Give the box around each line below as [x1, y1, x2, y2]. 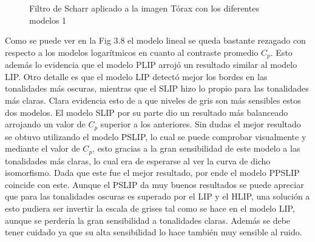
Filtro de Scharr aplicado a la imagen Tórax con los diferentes [29, 2, 259, 14]
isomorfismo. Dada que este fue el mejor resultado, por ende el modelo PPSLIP [5, 166, 300, 179]
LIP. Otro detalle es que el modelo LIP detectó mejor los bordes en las [5, 70, 268, 82]
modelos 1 [29, 13, 67, 26]
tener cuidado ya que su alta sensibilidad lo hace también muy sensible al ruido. [5, 226, 302, 238]
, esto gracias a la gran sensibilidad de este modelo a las [92, 142, 300, 155]
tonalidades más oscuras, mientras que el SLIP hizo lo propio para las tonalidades [5, 82, 309, 95]
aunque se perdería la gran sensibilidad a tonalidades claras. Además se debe [5, 213, 291, 226]
